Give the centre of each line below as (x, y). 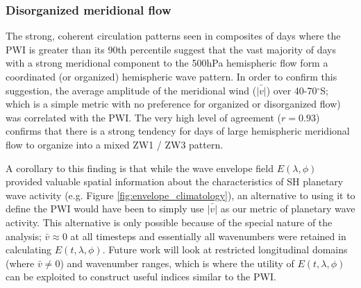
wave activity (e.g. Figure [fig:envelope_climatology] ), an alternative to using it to (180, 195)
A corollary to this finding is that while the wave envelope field (140, 168)
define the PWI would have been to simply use (105, 209)
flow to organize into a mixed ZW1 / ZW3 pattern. (115, 144)
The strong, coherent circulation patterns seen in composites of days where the (173, 36)
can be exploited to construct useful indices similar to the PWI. (141, 277)
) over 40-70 (292, 90)
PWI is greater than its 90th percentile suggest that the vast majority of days (171, 49)
